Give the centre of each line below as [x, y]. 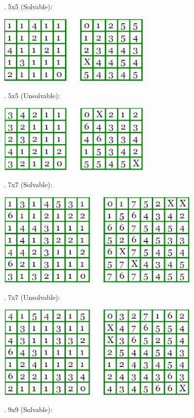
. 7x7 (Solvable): [28, 184]
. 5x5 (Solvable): [28, 6]
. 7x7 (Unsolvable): [32, 297]
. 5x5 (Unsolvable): [32, 96]
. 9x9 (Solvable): [28, 409]
